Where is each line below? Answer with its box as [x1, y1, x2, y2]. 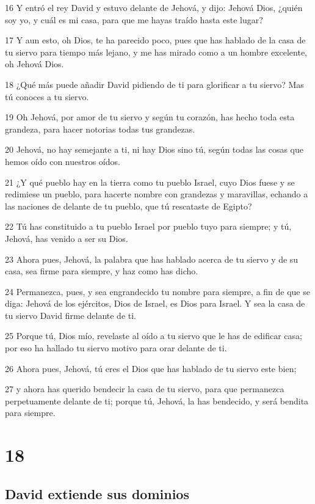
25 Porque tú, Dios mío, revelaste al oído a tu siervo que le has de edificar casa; [5, 329, 302, 342]
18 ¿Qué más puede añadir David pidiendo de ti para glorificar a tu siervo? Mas [5, 78, 304, 90]
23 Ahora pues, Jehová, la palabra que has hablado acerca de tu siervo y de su [5, 252, 299, 265]
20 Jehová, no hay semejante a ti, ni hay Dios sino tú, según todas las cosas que [5, 143, 304, 156]
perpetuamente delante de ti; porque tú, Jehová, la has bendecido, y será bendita [5, 394, 309, 407]
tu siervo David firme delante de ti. [5, 309, 137, 321]
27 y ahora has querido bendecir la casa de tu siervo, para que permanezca [5, 382, 284, 395]
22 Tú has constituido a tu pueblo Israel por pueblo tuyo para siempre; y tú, [5, 220, 292, 233]
